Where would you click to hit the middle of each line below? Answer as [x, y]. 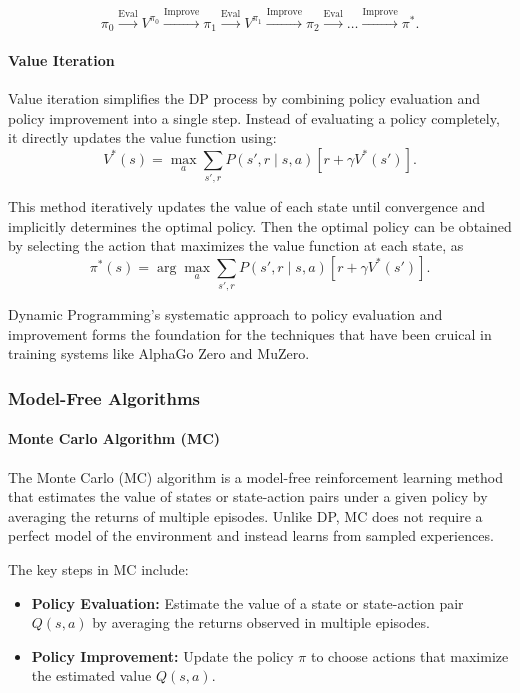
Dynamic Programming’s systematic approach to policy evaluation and [225, 314]
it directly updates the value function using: [142, 137]
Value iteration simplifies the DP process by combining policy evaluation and [244, 98]
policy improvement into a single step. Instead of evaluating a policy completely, [254, 117]
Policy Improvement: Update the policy [162, 655]
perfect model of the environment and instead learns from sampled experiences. [251, 535]
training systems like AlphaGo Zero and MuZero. [159, 353]
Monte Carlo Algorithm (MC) [114, 438]
